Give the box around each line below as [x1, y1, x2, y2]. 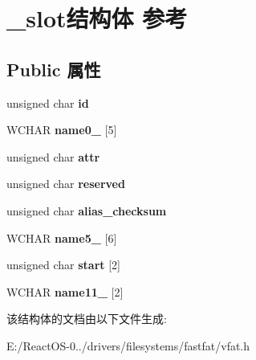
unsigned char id [6, 94, 89, 111]
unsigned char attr [6, 148, 100, 165]
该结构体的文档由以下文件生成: [6, 310, 167, 327]
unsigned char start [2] [6, 256, 120, 273]
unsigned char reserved [6, 175, 125, 192]
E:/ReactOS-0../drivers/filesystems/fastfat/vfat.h [6, 337, 250, 354]
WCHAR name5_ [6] [6, 229, 117, 246]
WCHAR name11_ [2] [6, 283, 124, 300]
